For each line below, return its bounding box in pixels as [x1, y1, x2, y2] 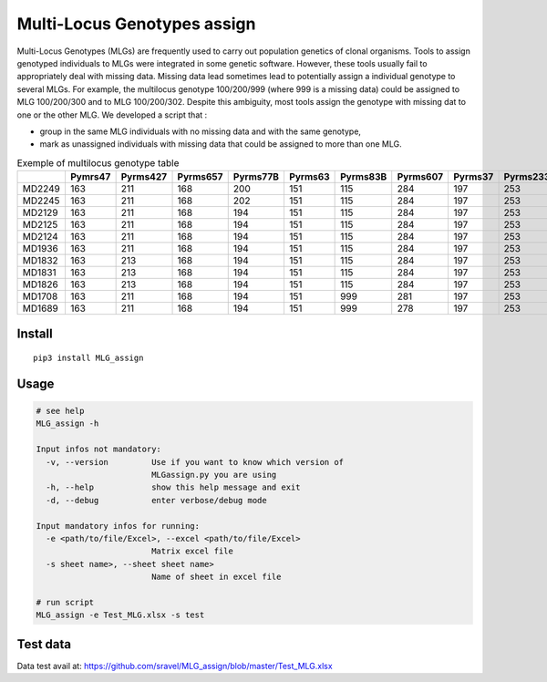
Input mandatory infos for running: [36, 521, 201, 531]
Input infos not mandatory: [36, 444, 161, 455]
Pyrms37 [453, 170, 494, 183]
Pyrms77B [232, 170, 280, 183]
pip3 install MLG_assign [33, 353, 144, 364]
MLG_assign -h [36, 418, 99, 429]
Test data [16, 636, 72, 652]
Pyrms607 [397, 170, 444, 183]
